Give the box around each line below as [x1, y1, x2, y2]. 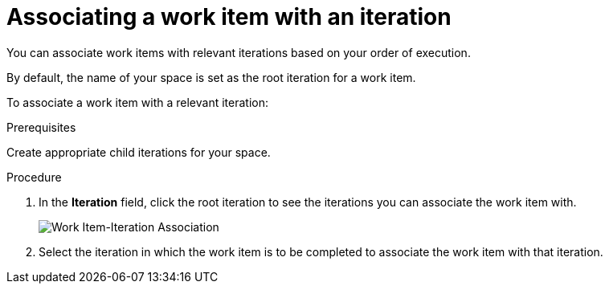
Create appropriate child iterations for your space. [6, 145, 271, 159]
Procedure [6, 170, 62, 184]
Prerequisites [6, 120, 76, 134]
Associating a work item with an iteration [6, 3, 452, 31]
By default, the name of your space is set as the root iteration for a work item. [6, 70, 416, 84]
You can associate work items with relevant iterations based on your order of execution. [6, 45, 471, 59]
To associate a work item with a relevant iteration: [6, 95, 268, 109]
